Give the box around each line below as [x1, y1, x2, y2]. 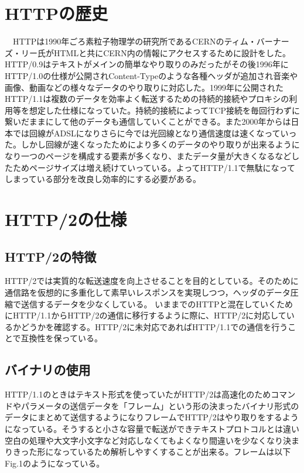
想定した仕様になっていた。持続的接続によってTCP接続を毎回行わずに [29, 104, 300, 116]
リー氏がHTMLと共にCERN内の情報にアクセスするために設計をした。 [21, 46, 291, 59]
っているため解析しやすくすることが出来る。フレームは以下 [62, 445, 291, 458]
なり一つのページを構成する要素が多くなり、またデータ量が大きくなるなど [5, 150, 292, 162]
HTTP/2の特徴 [5, 247, 97, 265]
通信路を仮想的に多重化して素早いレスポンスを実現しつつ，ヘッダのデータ [5, 286, 291, 299]
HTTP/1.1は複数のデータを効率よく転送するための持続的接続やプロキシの [5, 92, 289, 105]
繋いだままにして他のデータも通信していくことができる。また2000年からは [5, 115, 291, 128]
